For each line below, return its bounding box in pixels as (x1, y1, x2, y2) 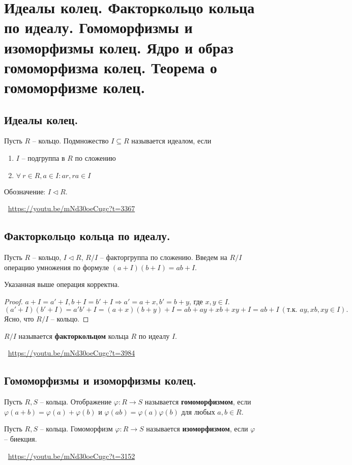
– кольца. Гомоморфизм (40, 423, 113, 434)
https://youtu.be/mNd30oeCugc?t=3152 (8, 450, 135, 461)
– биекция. (4, 433, 37, 444)
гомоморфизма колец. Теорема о (4, 56, 217, 77)
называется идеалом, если (131, 135, 212, 146)
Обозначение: (4, 186, 46, 196)
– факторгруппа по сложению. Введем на (100, 251, 227, 262)
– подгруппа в (21, 152, 65, 163)
